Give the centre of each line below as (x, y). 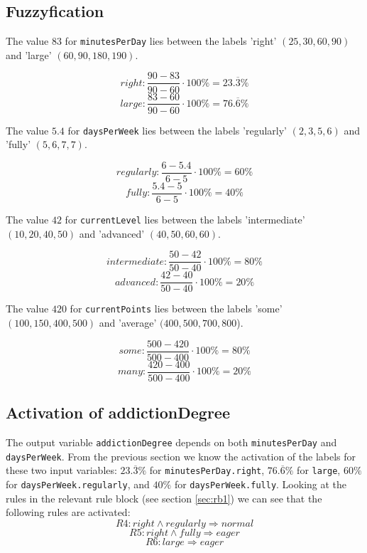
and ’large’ (29, 54)
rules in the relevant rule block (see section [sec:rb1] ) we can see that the (164, 498)
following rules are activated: (68, 512)
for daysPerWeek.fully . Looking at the (261, 484)
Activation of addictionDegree (118, 412)
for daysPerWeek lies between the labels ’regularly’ (177, 130)
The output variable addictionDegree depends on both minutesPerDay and (171, 442)
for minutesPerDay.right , (207, 470)
